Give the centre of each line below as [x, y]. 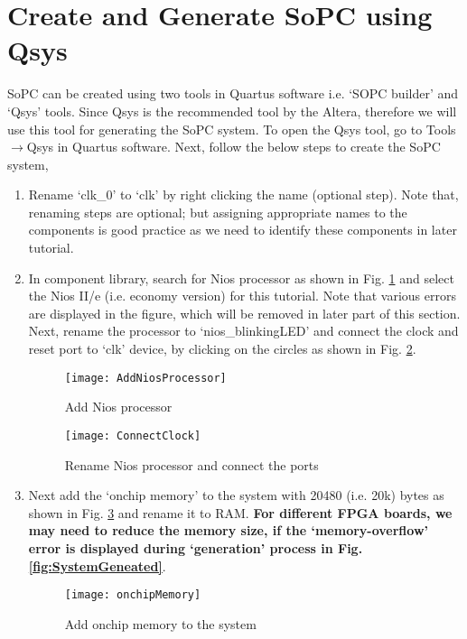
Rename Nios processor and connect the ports [191, 464]
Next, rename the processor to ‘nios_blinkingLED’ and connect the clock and [243, 331]
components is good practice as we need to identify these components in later [243, 230]
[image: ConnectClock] [133, 435]
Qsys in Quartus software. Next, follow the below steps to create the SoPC [233, 147]
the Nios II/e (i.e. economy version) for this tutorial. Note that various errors [242, 296]
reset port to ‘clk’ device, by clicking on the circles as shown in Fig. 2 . [222, 349]
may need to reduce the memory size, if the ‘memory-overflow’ [229, 530]
